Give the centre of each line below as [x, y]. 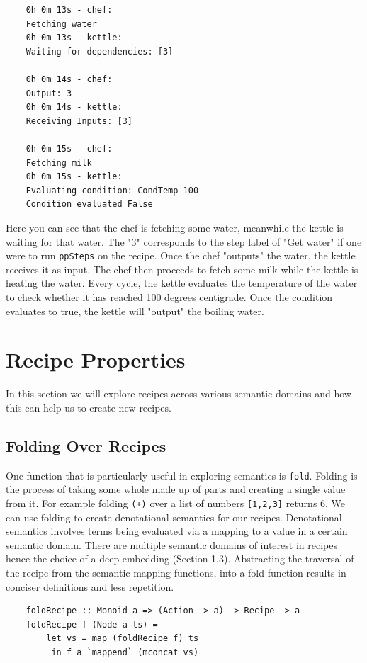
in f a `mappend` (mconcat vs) [125, 652]
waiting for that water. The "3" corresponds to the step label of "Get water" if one [184, 241]
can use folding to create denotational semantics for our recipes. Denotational [174, 517]
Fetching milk [59, 163]
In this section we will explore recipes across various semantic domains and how [179, 393]
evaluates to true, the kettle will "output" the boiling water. [135, 311]
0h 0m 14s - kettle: [74, 107]
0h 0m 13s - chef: [69, 10]
